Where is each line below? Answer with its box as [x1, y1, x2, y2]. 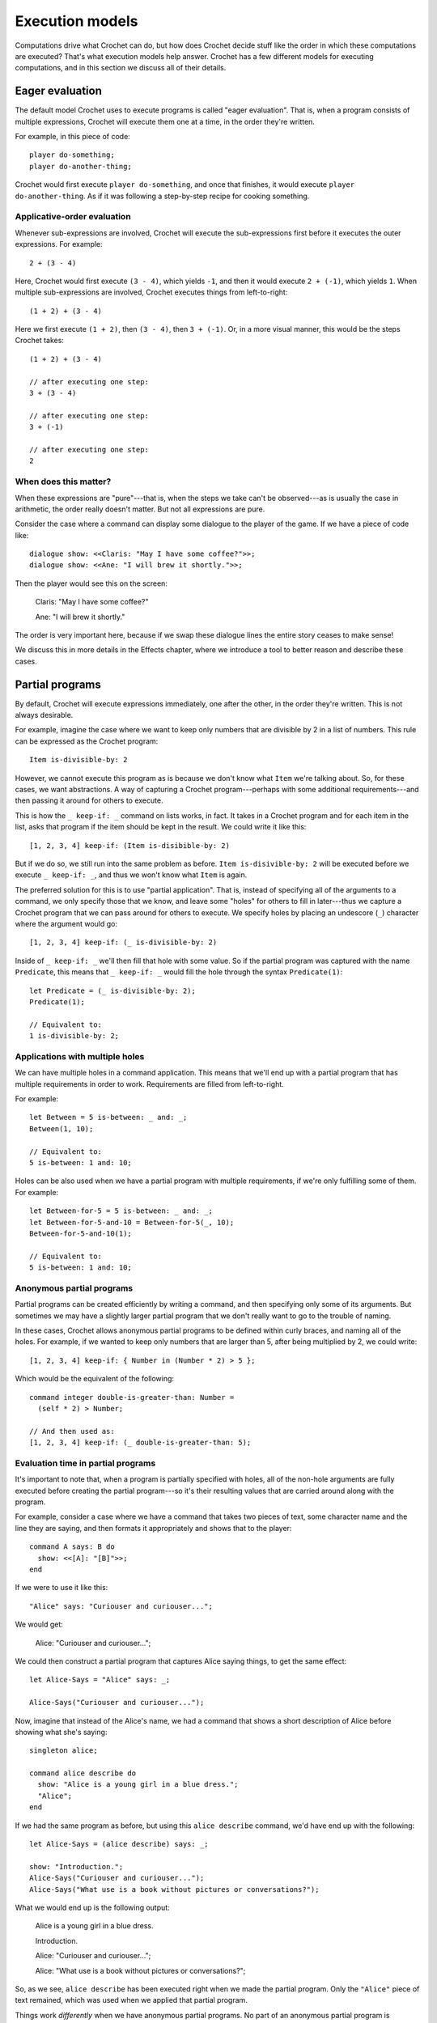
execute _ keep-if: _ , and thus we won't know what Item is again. [15, 870, 248, 880]
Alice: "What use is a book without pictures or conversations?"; [35, 1966, 246, 1975]
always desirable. [15, 710, 74, 720]
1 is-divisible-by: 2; [29, 1032, 120, 1041]
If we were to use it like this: [15, 1583, 108, 1593]
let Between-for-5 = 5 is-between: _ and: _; [29, 1207, 214, 1215]
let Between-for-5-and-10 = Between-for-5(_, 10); [29, 1218, 235, 1227]
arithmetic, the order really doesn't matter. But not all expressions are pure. [15, 504, 265, 514]
